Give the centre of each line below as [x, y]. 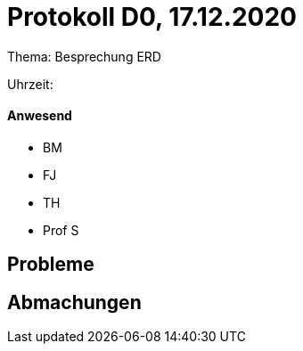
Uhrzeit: [30, 84]
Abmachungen [74, 302]
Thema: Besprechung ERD [84, 56]
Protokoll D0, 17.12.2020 [152, 17]
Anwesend [40, 116]
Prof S [61, 230]
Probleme [51, 265]
